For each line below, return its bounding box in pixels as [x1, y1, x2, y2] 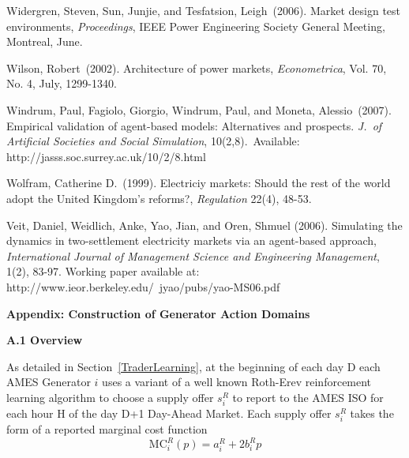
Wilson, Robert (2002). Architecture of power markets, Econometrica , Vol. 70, [6, 59, 387, 76]
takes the [350, 405, 394, 422]
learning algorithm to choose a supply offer [6, 389, 214, 405]
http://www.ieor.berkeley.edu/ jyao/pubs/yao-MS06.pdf [6, 278, 280, 295]
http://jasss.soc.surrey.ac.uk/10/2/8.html [6, 148, 206, 164]
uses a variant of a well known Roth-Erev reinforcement [102, 374, 372, 390]
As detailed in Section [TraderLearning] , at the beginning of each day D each [6, 358, 381, 374]
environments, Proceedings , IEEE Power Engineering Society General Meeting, [6, 17, 385, 34]
